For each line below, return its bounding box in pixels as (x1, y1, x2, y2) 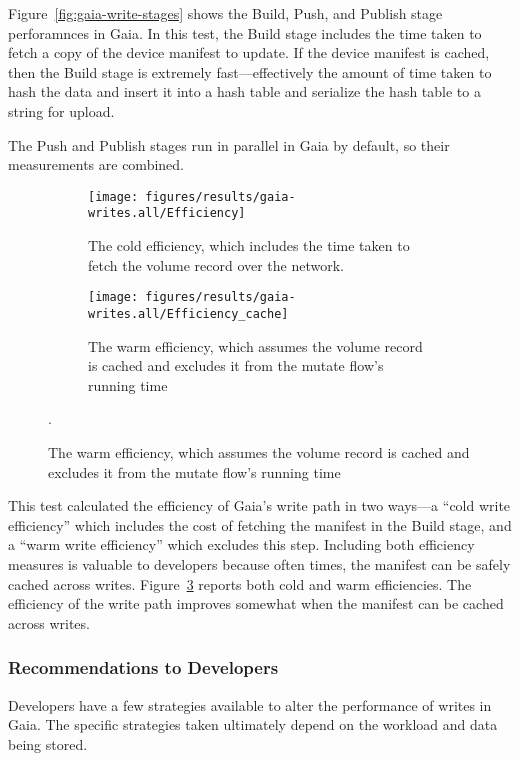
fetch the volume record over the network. (88, 254, 345, 275)
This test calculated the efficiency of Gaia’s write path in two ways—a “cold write (8, 495, 511, 516)
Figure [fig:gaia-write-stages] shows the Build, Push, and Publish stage (8, 3, 443, 23)
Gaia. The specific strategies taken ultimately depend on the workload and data (8, 714, 498, 735)
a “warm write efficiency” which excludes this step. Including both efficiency (8, 534, 475, 555)
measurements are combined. (8, 154, 184, 175)
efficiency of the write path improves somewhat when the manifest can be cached (8, 593, 504, 614)
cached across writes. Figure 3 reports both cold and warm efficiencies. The (8, 573, 472, 594)
